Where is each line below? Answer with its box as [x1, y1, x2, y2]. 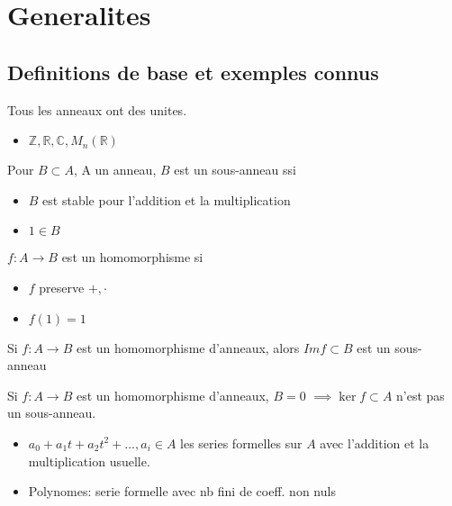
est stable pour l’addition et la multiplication [42, 190, 291, 209]
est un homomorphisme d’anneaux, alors [76, 338, 300, 357]
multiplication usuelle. [28, 451, 150, 470]
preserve [39, 277, 85, 296]
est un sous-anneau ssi [174, 160, 296, 179]
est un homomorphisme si [61, 248, 203, 267]
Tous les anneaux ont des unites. [7, 100, 187, 119]
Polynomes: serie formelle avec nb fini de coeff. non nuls [28, 482, 336, 501]
